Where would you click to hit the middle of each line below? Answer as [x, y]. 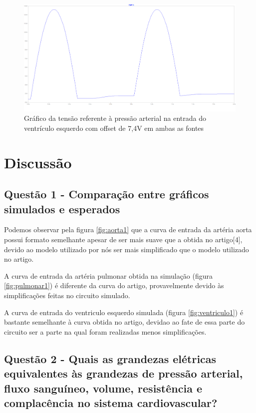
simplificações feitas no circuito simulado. [67, 295]
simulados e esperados [62, 208]
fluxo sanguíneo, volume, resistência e [103, 388]
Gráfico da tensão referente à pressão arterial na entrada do [115, 118]
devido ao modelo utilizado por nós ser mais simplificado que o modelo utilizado [127, 249]
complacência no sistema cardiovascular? [111, 402]
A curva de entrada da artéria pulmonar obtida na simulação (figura [109, 275]
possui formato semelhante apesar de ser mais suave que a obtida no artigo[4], [123, 239]
